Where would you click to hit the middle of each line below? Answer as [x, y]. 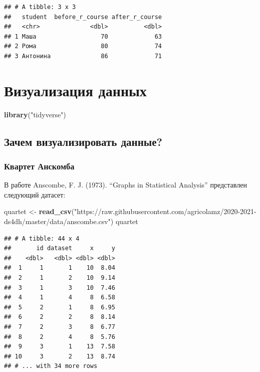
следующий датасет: [35, 194]
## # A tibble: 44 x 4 [42, 238]
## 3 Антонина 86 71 [83, 56]
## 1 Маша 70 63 [83, 36]
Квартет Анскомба [39, 166]
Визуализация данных [75, 90]
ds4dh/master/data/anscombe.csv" [57, 221]
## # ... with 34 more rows [51, 366]
